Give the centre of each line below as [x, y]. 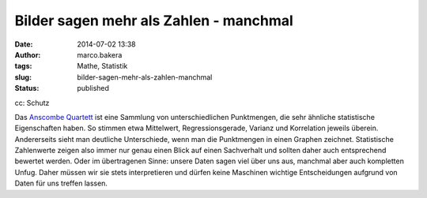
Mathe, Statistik [102, 66]
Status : [27, 88]
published [93, 88]
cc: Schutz [32, 103]
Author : [28, 54]
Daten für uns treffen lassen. [61, 183]
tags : [23, 66]
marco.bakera [100, 54]
